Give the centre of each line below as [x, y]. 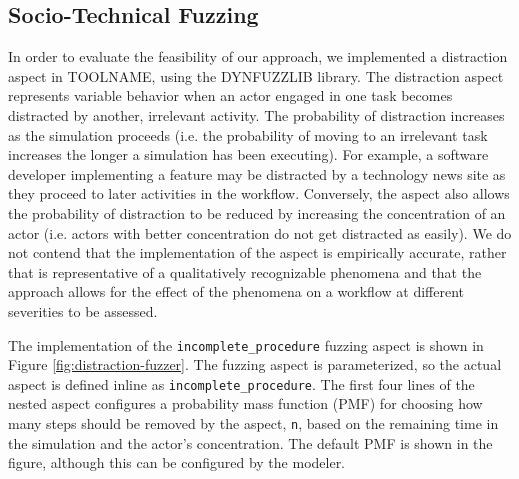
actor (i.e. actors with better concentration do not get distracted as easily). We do [260, 232]
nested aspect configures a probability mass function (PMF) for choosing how [245, 403]
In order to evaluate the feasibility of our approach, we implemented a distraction [258, 56]
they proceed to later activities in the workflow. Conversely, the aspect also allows [259, 193]
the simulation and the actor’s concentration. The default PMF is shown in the [250, 442]
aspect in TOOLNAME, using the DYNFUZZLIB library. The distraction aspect [256, 75]
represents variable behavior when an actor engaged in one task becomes [230, 95]
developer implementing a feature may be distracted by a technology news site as [257, 173]
